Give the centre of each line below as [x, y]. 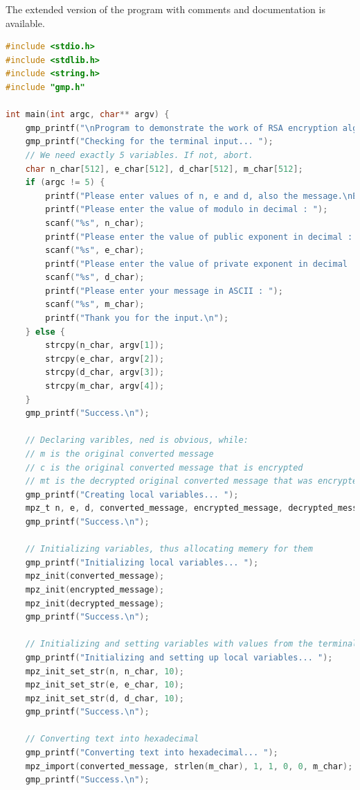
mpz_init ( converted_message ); [95, 576]
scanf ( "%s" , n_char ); [95, 223]
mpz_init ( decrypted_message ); [95, 603]
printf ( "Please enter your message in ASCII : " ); [164, 291]
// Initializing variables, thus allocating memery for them [169, 549]
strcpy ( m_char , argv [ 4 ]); [105, 386]
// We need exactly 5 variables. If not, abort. [139, 155]
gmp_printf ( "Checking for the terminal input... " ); [149, 142]
